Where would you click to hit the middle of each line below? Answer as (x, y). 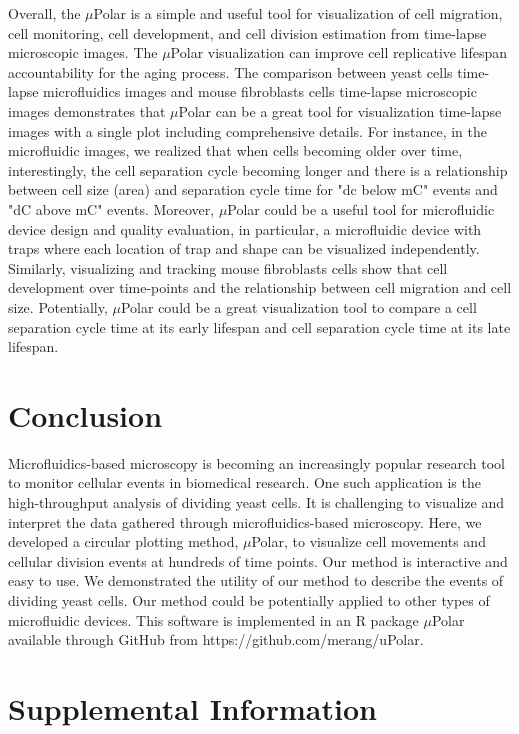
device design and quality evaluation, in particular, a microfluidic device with (245, 228)
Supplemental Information (192, 707)
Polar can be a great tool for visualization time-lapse (340, 110)
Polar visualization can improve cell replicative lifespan (339, 52)
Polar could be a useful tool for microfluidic (361, 208)
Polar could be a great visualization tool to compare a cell (298, 306)
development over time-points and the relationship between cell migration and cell (260, 287)
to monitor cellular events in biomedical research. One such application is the (244, 482)
